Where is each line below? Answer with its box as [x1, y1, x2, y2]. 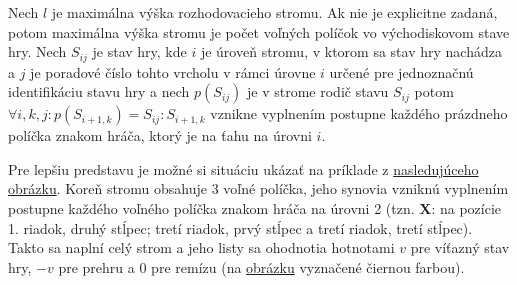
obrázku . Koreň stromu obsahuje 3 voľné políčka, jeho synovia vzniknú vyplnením [8, 178, 509, 199]
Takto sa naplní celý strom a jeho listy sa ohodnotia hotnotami [8, 237, 395, 258]
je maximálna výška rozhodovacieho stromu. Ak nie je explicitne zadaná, [51, 2, 498, 22]
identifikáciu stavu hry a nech [8, 81, 190, 102]
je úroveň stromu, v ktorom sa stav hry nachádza [200, 41, 502, 62]
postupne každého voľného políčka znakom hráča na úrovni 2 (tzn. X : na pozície [8, 198, 502, 219]
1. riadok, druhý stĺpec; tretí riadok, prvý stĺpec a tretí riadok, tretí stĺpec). [8, 217, 473, 238]
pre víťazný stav [410, 237, 510, 258]
